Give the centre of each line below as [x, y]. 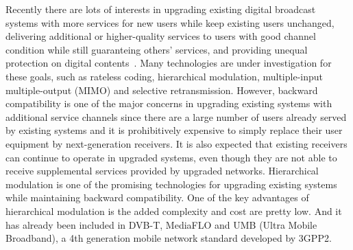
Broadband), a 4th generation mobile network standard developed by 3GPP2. [169, 238]
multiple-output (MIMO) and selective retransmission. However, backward [162, 90]
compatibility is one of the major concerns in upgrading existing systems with [169, 103]
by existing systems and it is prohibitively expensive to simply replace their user [174, 130]
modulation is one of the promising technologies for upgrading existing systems [171, 184]
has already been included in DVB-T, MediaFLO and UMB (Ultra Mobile [161, 224]
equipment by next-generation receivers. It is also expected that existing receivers [176, 143]
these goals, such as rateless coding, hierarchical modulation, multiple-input [164, 76]
